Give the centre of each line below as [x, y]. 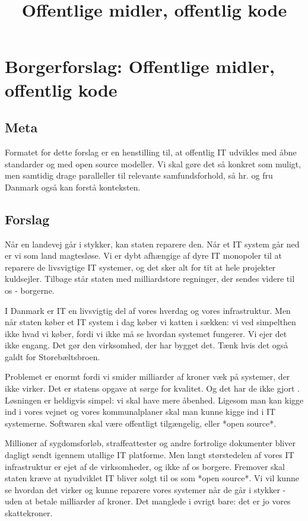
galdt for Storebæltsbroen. [53, 356]
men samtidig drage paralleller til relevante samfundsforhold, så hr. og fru [139, 175]
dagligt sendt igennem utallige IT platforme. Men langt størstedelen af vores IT [150, 455]
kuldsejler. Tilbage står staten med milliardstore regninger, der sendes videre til [150, 279]
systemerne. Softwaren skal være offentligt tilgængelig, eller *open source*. [141, 423]
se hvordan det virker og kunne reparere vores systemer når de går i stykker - [145, 489]
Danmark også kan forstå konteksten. [73, 187]
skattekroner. [29, 513]
